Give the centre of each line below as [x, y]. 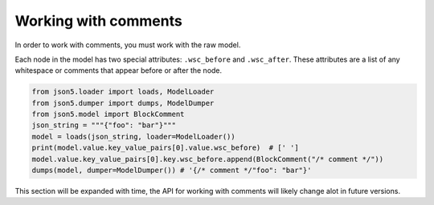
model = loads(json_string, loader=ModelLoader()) [134, 137]
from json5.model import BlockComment [108, 115]
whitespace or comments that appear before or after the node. [119, 70]
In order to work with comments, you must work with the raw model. [128, 45]
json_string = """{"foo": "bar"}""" [104, 125]
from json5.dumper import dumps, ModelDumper [123, 103]
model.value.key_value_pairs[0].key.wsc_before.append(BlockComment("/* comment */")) [208, 159]
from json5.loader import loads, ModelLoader [123, 92]
